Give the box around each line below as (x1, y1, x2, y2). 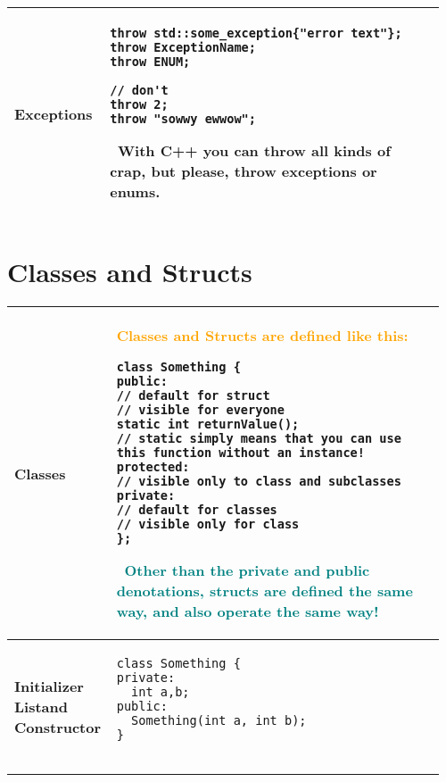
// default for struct (116, 388, 270, 403)
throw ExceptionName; (110, 40, 256, 54)
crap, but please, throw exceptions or (110, 161, 377, 181)
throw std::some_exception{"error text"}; (110, 26, 402, 40)
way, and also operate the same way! (116, 601, 379, 622)
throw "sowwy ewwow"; (110, 112, 256, 126)
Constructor (14, 716, 102, 737)
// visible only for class (116, 517, 300, 532)
